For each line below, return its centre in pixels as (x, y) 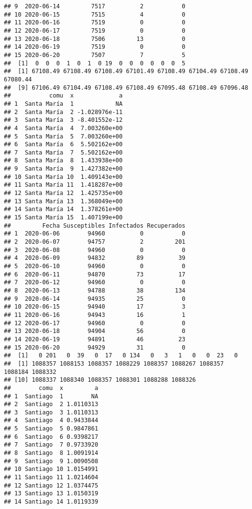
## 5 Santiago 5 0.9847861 (51, 429)
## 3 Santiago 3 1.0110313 (51, 412)
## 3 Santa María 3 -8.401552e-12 (63, 120)
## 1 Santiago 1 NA (51, 396)
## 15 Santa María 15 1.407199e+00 (63, 218)
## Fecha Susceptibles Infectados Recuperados (95, 225)
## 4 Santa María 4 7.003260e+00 (63, 128)
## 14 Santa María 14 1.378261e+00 (63, 209)
